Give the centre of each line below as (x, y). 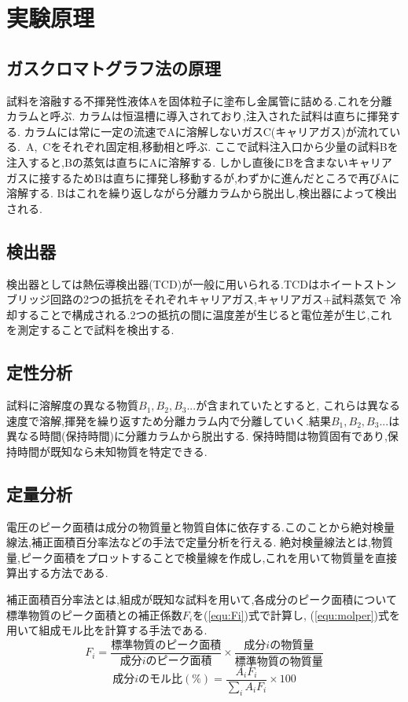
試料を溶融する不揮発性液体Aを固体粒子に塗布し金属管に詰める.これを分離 (199, 100)
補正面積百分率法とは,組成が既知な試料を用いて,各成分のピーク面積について (202, 599)
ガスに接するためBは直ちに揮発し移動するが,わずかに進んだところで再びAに (203, 177)
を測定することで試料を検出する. (90, 330)
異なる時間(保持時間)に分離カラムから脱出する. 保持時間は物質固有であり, (197, 436)
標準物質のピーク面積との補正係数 (94, 614)
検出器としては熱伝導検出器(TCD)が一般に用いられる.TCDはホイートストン (201, 283)
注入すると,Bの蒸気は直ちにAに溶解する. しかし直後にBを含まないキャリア (199, 162)
